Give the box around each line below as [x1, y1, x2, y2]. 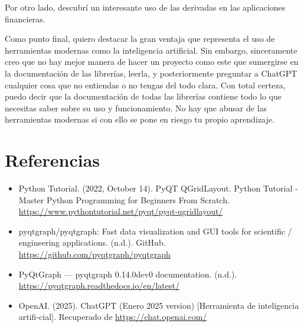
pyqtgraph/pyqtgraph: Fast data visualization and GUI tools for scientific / [18, 224, 292, 237]
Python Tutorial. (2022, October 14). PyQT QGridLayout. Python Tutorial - [18, 182, 298, 194]
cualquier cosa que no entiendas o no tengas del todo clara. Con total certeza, [5, 78, 286, 91]
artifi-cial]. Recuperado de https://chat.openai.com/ [18, 311, 207, 323]
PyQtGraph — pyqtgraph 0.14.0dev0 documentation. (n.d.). [18, 267, 237, 280]
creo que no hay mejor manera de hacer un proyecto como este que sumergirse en [5, 55, 299, 68]
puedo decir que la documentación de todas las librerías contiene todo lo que [5, 90, 282, 103]
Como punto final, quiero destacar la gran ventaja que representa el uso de [5, 32, 275, 45]
